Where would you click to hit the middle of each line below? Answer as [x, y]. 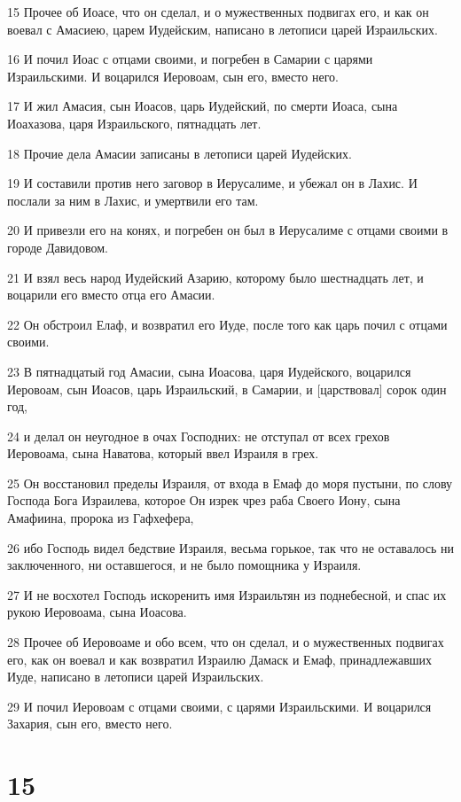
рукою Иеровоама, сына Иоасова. [97, 612]
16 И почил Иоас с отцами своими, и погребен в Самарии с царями [190, 59]
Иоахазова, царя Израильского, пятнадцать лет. [134, 123]
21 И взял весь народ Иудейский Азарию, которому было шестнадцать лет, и [215, 277]
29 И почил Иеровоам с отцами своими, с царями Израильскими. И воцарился [219, 706]
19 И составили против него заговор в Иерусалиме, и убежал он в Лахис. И [212, 183]
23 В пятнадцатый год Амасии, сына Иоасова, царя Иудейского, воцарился [209, 371]
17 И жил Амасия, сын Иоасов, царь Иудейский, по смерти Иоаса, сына [203, 106]
